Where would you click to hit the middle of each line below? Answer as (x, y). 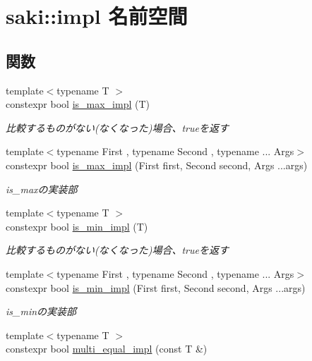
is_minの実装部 (41, 311)
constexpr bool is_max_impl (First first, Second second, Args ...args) (157, 165)
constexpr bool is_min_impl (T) (77, 226)
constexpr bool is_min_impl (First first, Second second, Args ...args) (156, 287)
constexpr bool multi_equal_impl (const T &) (107, 349)
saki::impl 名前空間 (97, 16)
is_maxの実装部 (42, 189)
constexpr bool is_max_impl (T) (78, 104)
